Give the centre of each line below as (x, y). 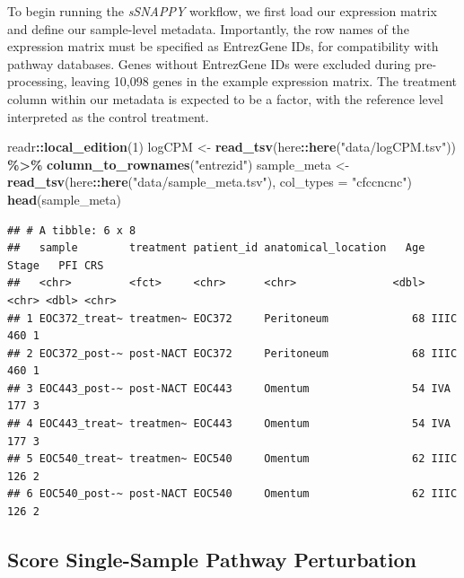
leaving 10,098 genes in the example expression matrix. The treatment (264, 81)
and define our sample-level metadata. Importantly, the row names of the (208, 28)
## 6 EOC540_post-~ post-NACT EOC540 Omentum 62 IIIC (232, 494)
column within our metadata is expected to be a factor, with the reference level (225, 98)
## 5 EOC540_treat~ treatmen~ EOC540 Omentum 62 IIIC (232, 459)
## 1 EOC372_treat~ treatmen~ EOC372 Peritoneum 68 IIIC (232, 318)
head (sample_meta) (64, 199)
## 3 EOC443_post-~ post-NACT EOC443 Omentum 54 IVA (229, 388)
